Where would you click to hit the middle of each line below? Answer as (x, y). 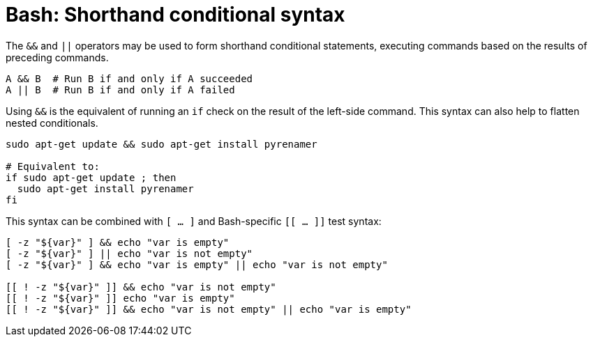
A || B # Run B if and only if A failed (120, 90)
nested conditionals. (52, 123)
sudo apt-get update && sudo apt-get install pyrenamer (162, 144)
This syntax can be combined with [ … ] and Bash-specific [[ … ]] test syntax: (194, 221)
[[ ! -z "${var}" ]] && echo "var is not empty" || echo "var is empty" (209, 309)
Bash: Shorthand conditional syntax (175, 15)
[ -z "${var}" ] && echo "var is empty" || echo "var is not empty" (197, 264)
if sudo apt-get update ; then (91, 177)
